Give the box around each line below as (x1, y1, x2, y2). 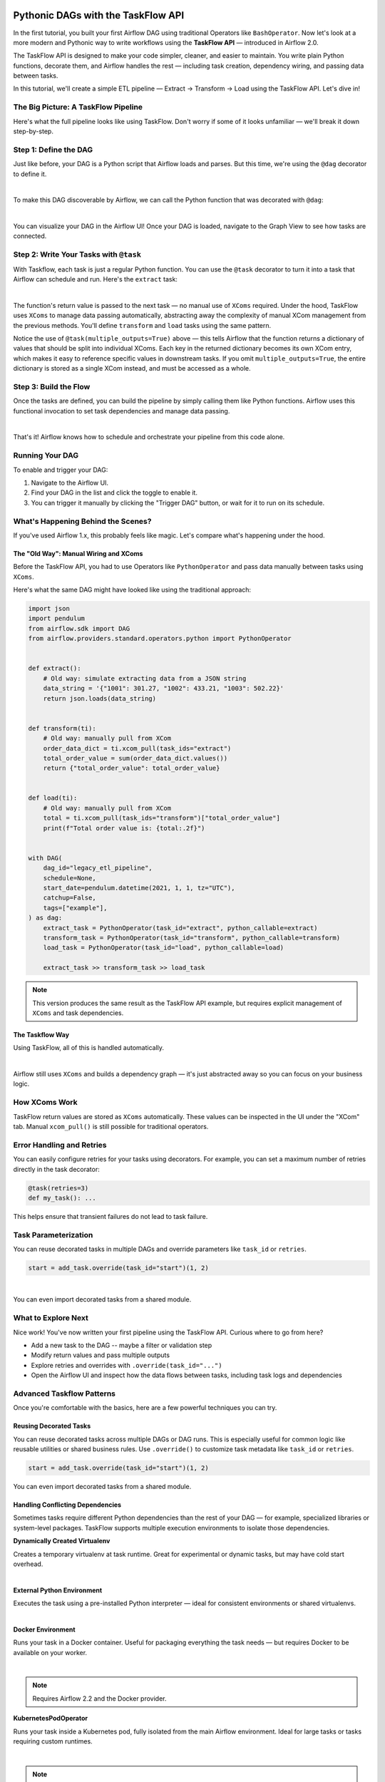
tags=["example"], (43, 904, 108, 912)
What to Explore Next (13, 1313, 88, 1323)
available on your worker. (13, 1648, 88, 1657)
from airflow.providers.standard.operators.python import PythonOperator (28, 634, 292, 643)
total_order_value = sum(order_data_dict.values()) (43, 754, 228, 762)
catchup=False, (43, 894, 96, 902)
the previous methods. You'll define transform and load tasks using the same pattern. (13, 321, 272, 329)
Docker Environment (13, 1625, 76, 1634)
